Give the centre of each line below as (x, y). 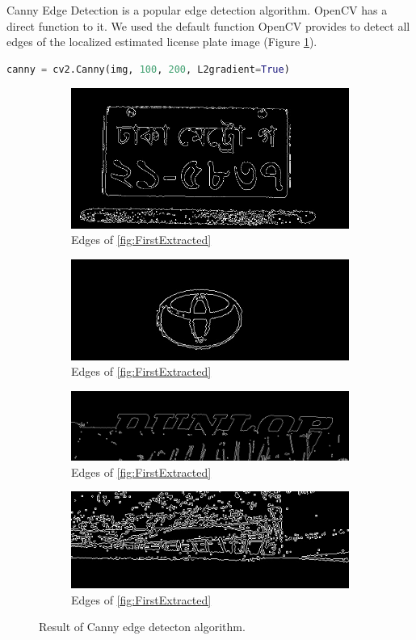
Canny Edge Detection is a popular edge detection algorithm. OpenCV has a (197, 10)
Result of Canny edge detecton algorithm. (142, 627)
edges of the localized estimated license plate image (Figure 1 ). (162, 42)
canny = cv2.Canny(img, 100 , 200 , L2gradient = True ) (148, 69)
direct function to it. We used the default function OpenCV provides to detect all (208, 25)
